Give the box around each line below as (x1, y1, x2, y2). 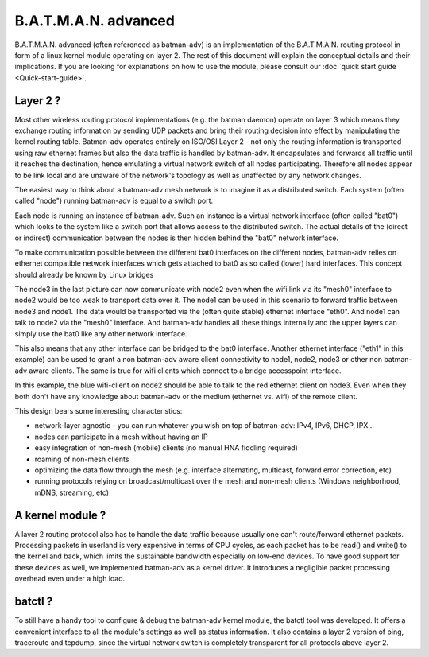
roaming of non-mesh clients (34, 454, 129, 464)
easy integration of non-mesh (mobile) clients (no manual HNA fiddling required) (34, 443, 298, 453)
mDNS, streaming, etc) (34, 488, 110, 497)
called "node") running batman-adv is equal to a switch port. (14, 196, 214, 206)
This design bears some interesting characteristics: (14, 406, 183, 415)
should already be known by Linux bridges (14, 270, 154, 279)
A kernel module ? (14, 508, 106, 522)
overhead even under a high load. (14, 573, 126, 584)
